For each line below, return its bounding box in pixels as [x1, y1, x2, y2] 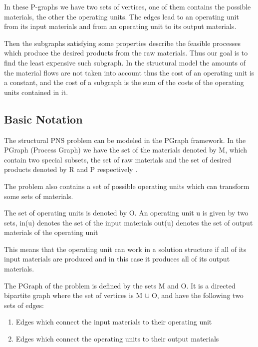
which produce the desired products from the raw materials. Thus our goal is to [4, 47, 248, 58]
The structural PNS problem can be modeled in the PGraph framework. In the [4, 134, 246, 145]
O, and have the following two [151, 290, 244, 300]
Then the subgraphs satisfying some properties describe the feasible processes [4, 37, 241, 48]
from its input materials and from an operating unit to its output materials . [4, 21, 237, 31]
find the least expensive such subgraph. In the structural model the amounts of [4, 57, 246, 67]
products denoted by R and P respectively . [4, 164, 138, 174]
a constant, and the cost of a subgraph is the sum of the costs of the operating [4, 77, 244, 87]
